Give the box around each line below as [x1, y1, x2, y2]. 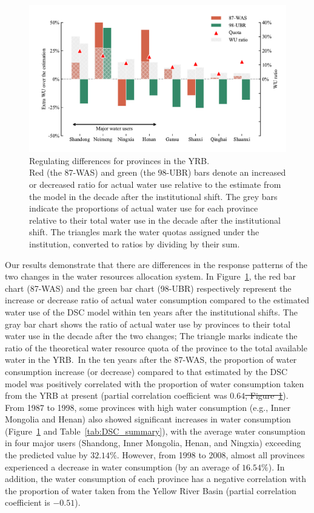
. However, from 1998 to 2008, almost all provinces [116, 449, 305, 461]
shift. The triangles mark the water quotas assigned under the [29, 226, 259, 238]
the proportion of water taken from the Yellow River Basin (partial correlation [5, 484, 296, 497]
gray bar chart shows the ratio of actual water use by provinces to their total [5, 317, 291, 330]
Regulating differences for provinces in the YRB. [29, 154, 210, 167]
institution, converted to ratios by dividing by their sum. [29, 237, 240, 250]
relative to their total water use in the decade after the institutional [29, 213, 281, 226]
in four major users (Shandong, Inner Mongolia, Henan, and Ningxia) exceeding [5, 436, 301, 449]
